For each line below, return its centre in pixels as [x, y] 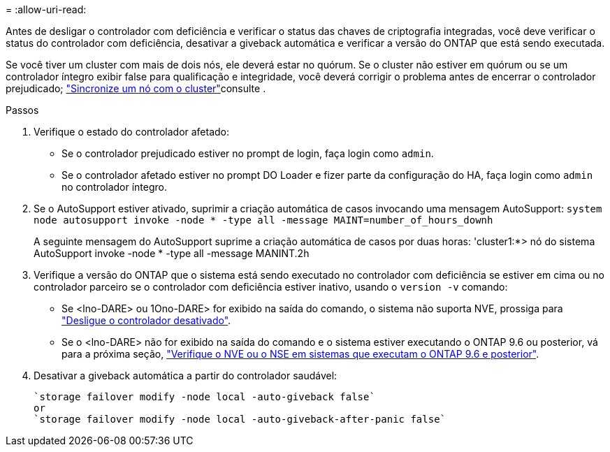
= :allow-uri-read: [46, 9]
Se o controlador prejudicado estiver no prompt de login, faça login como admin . [248, 153]
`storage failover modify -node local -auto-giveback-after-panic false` [240, 419]
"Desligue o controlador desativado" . [146, 320]
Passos [22, 110]
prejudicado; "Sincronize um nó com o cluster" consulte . [136, 88]
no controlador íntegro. [115, 187]
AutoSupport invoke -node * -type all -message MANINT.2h [172, 253]
